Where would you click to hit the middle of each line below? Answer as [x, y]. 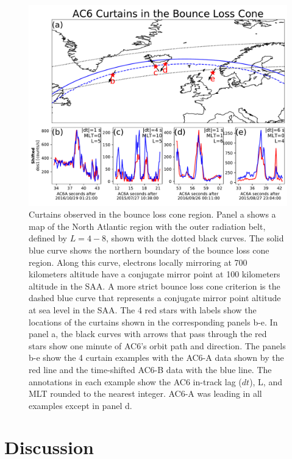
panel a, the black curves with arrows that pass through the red [148, 334]
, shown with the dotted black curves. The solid [195, 238]
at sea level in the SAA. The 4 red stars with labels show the [143, 309]
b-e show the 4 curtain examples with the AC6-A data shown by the [156, 358]
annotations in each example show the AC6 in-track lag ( [135, 381]
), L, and [266, 381]
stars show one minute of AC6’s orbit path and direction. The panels [157, 345]
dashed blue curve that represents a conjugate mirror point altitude [155, 298]
